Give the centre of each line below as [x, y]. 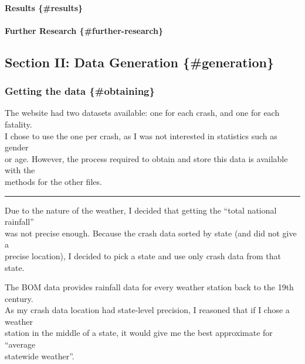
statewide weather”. [40, 356]
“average [20, 344]
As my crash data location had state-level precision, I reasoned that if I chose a [147, 310]
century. [19, 298]
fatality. [18, 124]
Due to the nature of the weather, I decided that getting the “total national [141, 210]
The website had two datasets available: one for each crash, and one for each [142, 113]
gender [17, 147]
